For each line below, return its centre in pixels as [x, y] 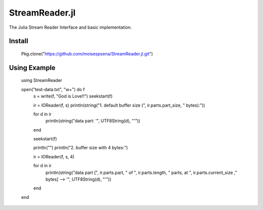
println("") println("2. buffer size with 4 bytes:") [81, 148]
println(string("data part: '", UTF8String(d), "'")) [93, 121]
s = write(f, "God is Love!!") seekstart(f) [73, 96]
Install [19, 41]
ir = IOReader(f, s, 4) [54, 156]
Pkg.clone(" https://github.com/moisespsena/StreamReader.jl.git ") [87, 54]
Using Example [32, 67]
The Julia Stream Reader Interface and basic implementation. [70, 27]
